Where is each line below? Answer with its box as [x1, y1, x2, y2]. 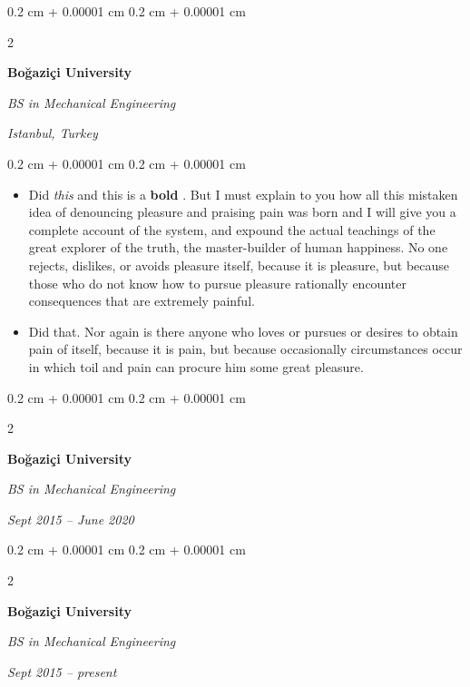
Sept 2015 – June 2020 [7, 509, 134, 528]
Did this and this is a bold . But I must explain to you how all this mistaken [28, 184, 458, 203]
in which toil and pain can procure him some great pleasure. [28, 357, 364, 376]
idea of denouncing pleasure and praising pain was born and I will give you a [28, 202, 456, 221]
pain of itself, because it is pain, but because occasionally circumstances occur [28, 339, 463, 358]
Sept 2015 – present [7, 662, 117, 681]
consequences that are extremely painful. [28, 291, 255, 310]
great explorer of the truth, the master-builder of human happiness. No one [28, 238, 448, 257]
